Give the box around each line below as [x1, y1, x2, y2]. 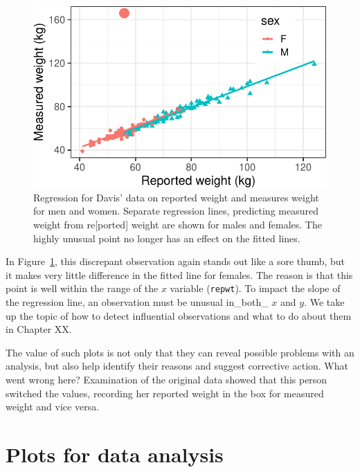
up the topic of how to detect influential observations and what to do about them [6, 308, 352, 323]
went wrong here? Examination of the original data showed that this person [6, 372, 327, 386]
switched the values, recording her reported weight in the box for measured [6, 385, 324, 400]
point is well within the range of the [6, 281, 159, 296]
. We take [304, 294, 345, 309]
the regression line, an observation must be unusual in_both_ [6, 294, 269, 309]
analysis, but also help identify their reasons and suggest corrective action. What [6, 358, 348, 373]
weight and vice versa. [6, 399, 100, 414]
